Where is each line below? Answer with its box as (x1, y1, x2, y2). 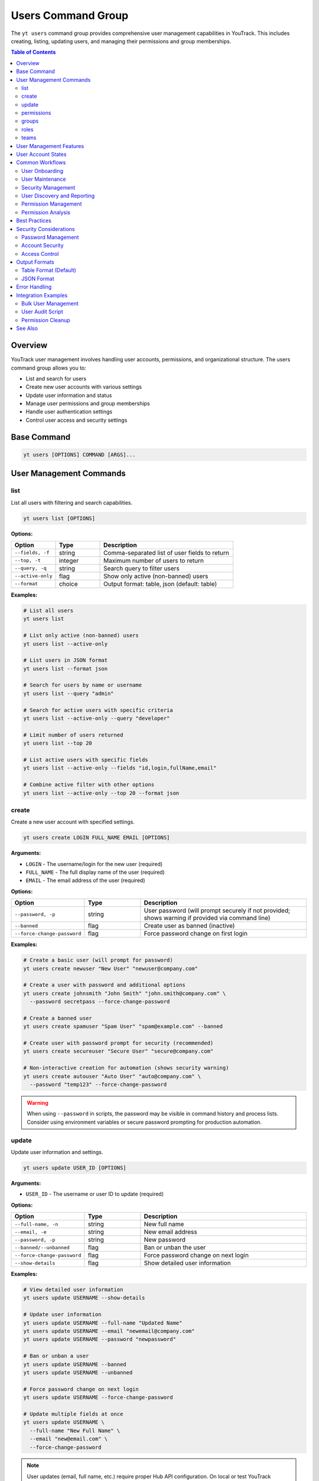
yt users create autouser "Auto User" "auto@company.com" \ (23, 1073, 201, 1079)
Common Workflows (16, 159, 66, 166)
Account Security (21, 242, 64, 249)
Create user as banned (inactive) (144, 922, 235, 930)
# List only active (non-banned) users (23, 632, 139, 639)
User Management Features (16, 142, 84, 149)
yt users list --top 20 (23, 740, 93, 746)
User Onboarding (21, 167, 63, 174)
